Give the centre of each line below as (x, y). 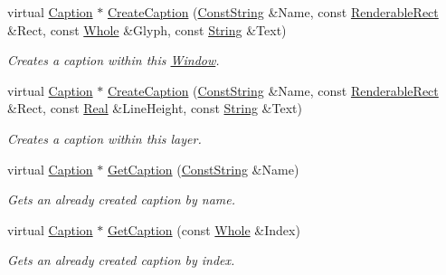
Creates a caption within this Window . (114, 60)
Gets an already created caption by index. (121, 260)
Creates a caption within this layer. (104, 138)
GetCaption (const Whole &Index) (204, 229)
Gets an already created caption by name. (122, 199)
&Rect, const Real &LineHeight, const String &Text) (155, 108)
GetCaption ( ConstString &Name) (203, 169)
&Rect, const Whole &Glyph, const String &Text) (147, 29)
